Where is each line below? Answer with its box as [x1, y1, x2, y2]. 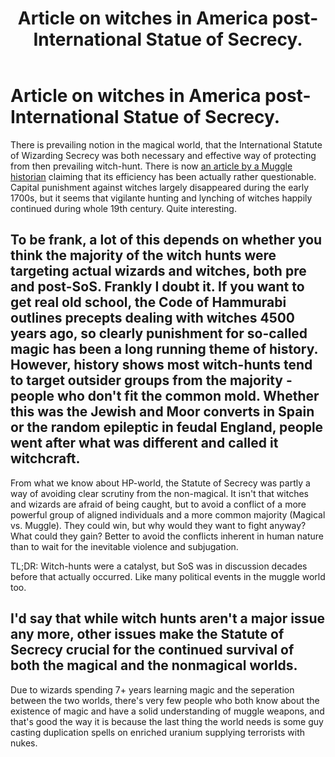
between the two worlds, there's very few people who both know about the [10, 694, 320, 706]
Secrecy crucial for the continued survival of [10, 642, 295, 659]
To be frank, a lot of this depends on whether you [10, 232, 323, 249]
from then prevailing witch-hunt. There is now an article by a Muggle [10, 160, 293, 172]
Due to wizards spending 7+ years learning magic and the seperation [10, 683, 295, 696]
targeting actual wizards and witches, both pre [10, 263, 307, 280]
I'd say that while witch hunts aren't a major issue [10, 610, 325, 627]
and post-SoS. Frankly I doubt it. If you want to [10, 278, 305, 296]
